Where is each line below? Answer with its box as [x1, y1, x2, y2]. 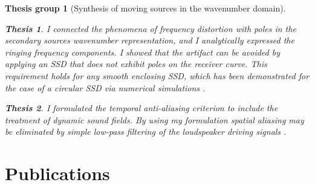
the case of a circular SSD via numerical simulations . [5, 81, 206, 94]
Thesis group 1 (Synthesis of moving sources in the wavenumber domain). [5, 2, 286, 14]
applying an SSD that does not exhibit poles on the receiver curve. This [5, 57, 267, 70]
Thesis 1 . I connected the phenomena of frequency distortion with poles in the [5, 22, 296, 34]
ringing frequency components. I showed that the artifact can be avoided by [5, 45, 280, 58]
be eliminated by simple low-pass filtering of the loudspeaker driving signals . [5, 125, 287, 138]
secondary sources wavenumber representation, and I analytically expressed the [5, 34, 294, 47]
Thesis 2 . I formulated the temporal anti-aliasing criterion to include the [5, 102, 278, 114]
